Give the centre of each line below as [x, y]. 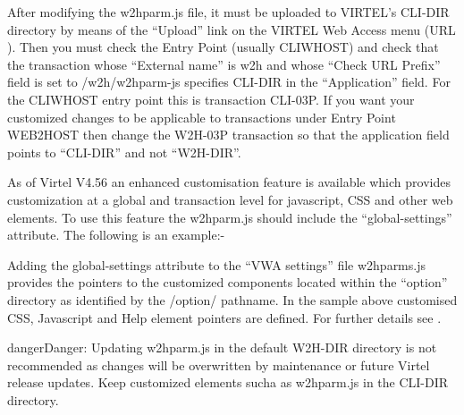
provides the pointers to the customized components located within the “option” [228, 282]
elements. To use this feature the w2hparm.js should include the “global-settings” [230, 217]
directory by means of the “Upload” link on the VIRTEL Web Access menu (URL [232, 29]
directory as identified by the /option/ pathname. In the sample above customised [232, 299]
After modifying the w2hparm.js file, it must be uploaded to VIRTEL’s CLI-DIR [228, 12]
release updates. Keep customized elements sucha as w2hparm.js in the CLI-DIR [228, 382]
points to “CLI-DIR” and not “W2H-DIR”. [124, 152]
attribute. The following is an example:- [116, 235]
